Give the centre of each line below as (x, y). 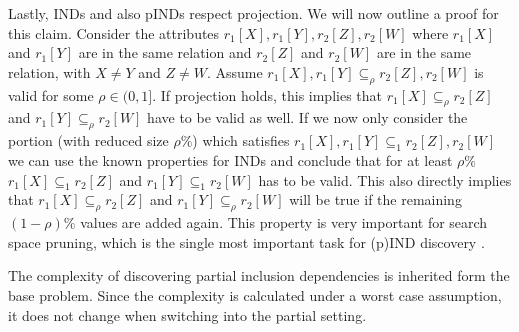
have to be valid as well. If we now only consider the (307, 117)
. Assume (234, 71)
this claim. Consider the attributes (114, 32)
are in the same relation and (165, 52)
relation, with (49, 71)
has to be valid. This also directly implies (385, 179)
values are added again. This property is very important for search (284, 222)
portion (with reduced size (88, 140)
